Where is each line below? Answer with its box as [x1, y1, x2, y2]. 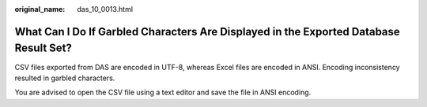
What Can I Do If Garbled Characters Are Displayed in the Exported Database [14, 24, 401, 39]
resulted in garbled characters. [14, 73, 115, 83]
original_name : [14, 5, 66, 13]
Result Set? [14, 42, 73, 55]
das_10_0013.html [77, 5, 134, 13]
